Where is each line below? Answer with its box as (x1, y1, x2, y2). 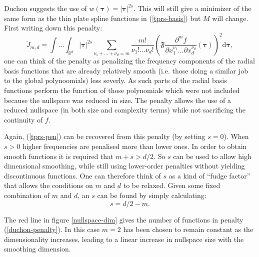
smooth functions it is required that (4, 150, 113, 161)
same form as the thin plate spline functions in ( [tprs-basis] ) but (4, 12, 201, 23)
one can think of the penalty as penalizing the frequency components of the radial (4, 55, 255, 66)
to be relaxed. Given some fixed (123, 180, 220, 190)
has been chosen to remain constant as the (123, 224, 253, 234)
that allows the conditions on (4, 180, 93, 190)
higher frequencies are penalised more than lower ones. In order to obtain (22, 141, 247, 151)
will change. (212, 12, 248, 23)
